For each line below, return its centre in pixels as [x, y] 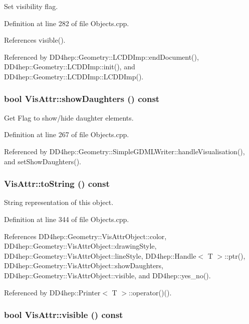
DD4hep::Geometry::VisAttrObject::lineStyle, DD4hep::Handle [100, 255]
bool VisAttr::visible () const [64, 315]
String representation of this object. [59, 202]
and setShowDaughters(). [43, 161]
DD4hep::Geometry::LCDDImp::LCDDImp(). [74, 76]
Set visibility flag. [31, 6]
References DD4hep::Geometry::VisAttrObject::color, [85, 236]
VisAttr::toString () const [57, 184]
